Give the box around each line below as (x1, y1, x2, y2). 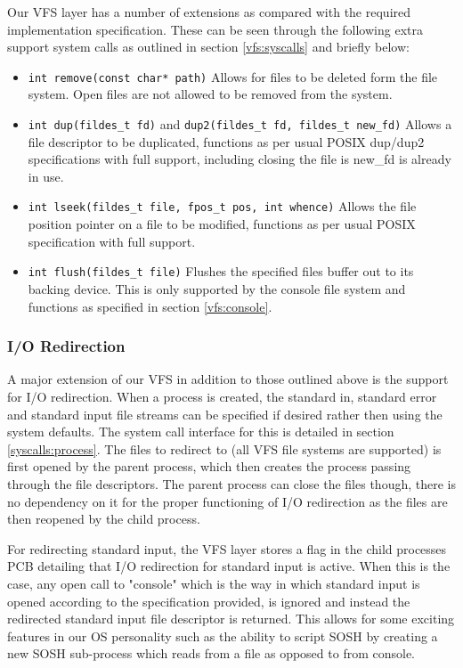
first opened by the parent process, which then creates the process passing (7, 457, 411, 476)
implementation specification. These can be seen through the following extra (7, 20, 423, 38)
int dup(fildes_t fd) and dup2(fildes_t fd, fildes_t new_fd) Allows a (28, 115, 452, 134)
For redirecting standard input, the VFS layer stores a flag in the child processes (7, 539, 447, 558)
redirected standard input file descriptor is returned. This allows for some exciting (7, 609, 455, 628)
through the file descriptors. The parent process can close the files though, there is (7, 474, 456, 493)
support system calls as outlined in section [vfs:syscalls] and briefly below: (7, 37, 410, 56)
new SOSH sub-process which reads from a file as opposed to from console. (7, 644, 415, 663)
